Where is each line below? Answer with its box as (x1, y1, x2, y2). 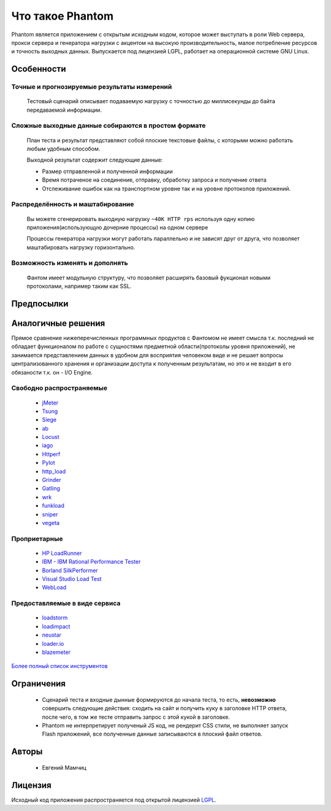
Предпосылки (11, 298, 69, 309)
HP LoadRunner (42, 549, 82, 557)
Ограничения (11, 678, 66, 689)
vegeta (42, 519, 60, 526)
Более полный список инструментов (11, 662, 108, 670)
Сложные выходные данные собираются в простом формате (11, 122, 206, 130)
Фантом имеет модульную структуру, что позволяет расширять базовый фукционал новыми (26, 274, 271, 281)
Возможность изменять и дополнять (11, 258, 128, 267)
